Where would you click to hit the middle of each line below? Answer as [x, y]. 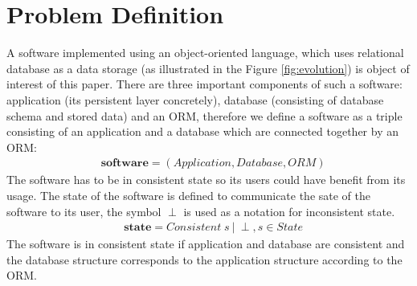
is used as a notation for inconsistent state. [289, 211]
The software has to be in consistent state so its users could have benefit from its [206, 180]
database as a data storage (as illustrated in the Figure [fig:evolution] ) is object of [208, 68]
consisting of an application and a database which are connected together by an [202, 131]
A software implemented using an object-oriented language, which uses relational [205, 53]
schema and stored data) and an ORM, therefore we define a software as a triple [204, 115]
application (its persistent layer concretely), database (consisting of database [195, 99]
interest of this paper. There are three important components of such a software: [204, 84]
